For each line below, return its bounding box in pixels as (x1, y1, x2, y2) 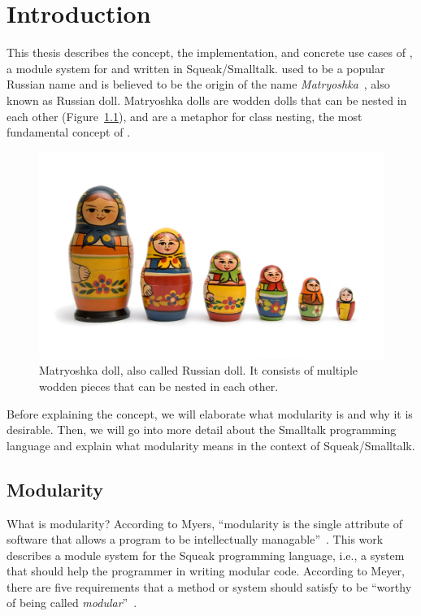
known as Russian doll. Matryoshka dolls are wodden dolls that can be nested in (7, 91, 407, 108)
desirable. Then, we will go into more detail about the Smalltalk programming (7, 421, 397, 438)
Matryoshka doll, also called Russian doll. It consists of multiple (39, 362, 358, 379)
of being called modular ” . (7, 594, 137, 611)
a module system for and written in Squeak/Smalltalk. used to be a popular (7, 59, 385, 76)
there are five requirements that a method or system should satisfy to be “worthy (7, 578, 412, 595)
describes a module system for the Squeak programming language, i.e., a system (7, 546, 405, 563)
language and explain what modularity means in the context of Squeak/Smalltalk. (7, 436, 415, 453)
